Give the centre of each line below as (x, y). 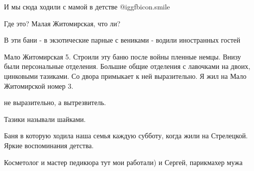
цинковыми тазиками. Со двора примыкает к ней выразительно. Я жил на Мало (125, 76)
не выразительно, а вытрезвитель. (55, 102)
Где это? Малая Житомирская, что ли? (62, 23)
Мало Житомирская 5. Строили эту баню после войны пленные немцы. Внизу (123, 56)
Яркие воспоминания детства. (49, 145)
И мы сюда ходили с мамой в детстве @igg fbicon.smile (87, 6)
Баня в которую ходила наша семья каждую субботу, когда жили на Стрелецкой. (126, 136)
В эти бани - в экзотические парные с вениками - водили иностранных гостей (122, 40)
